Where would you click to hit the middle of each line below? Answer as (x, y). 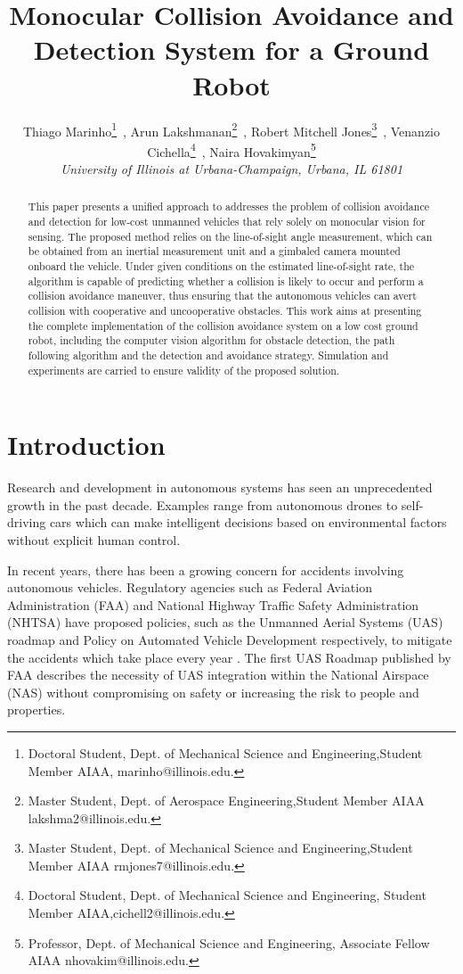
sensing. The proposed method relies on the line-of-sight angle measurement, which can (230, 236)
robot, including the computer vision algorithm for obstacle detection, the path (211, 340)
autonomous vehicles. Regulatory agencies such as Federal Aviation (190, 587)
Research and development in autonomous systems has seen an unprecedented (220, 487)
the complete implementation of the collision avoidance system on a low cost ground (223, 325)
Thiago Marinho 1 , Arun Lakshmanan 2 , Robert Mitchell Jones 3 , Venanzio (231, 129)
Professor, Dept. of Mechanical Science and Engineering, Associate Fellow (229, 942)
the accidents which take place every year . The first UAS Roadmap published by (229, 657)
